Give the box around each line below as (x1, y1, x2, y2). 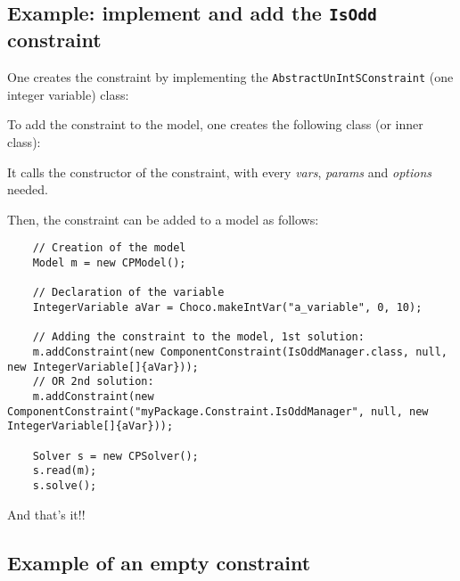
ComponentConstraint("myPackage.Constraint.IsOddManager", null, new (7, 405, 429, 418)
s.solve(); (32, 479, 97, 492)
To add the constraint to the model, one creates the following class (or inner (7, 115, 423, 134)
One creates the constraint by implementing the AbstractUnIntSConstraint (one (7, 68, 454, 86)
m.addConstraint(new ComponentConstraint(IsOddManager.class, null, (32, 345, 448, 358)
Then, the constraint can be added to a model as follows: (7, 209, 319, 228)
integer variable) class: (7, 85, 129, 103)
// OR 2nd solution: (32, 375, 154, 389)
